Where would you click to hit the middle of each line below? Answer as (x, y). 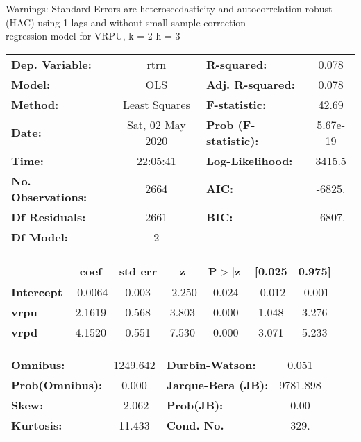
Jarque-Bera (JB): (217, 384)
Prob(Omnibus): (57, 384)
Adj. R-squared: (250, 84)
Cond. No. (195, 425)
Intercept (37, 291)
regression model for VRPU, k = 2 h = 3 (93, 36)
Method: (35, 104)
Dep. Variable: (51, 64)
